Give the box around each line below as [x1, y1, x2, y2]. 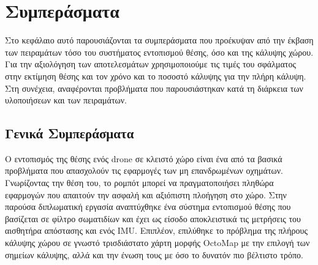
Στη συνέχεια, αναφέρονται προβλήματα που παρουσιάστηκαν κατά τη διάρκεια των [5, 81, 303, 94]
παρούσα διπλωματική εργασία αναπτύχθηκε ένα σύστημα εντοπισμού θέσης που [5, 200, 291, 213]
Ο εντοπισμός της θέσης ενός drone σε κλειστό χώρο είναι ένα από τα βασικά [5, 152, 282, 165]
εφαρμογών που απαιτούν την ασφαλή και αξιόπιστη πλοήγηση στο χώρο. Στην [5, 188, 287, 201]
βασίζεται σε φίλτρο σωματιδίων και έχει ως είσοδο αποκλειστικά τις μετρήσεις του [5, 212, 301, 225]
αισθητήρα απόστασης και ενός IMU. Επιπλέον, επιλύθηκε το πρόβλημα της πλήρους [5, 224, 308, 237]
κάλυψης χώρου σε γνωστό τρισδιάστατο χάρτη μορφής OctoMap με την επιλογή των [5, 236, 310, 249]
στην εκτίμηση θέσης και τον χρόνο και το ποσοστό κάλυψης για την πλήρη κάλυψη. [5, 69, 306, 82]
